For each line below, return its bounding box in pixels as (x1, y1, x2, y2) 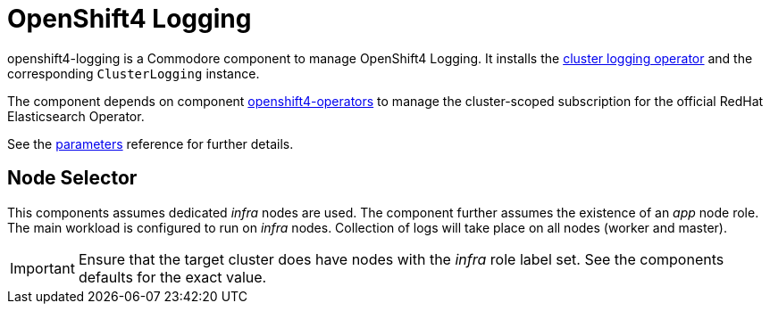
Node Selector (7, 167, 138, 190)
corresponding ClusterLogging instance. (7, 65, 260, 81)
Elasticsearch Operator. (7, 108, 145, 124)
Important (10, 258, 75, 277)
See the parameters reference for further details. (7, 135, 294, 151)
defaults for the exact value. (78, 267, 267, 286)
